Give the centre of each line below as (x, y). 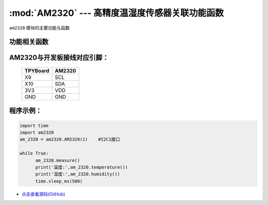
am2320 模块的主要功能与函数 (39, 28)
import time (34, 126)
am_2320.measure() (58, 160)
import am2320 (37, 132)
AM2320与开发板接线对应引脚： (59, 58)
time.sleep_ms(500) (59, 181)
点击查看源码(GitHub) (43, 194)
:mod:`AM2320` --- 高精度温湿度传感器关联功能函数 (117, 13)
